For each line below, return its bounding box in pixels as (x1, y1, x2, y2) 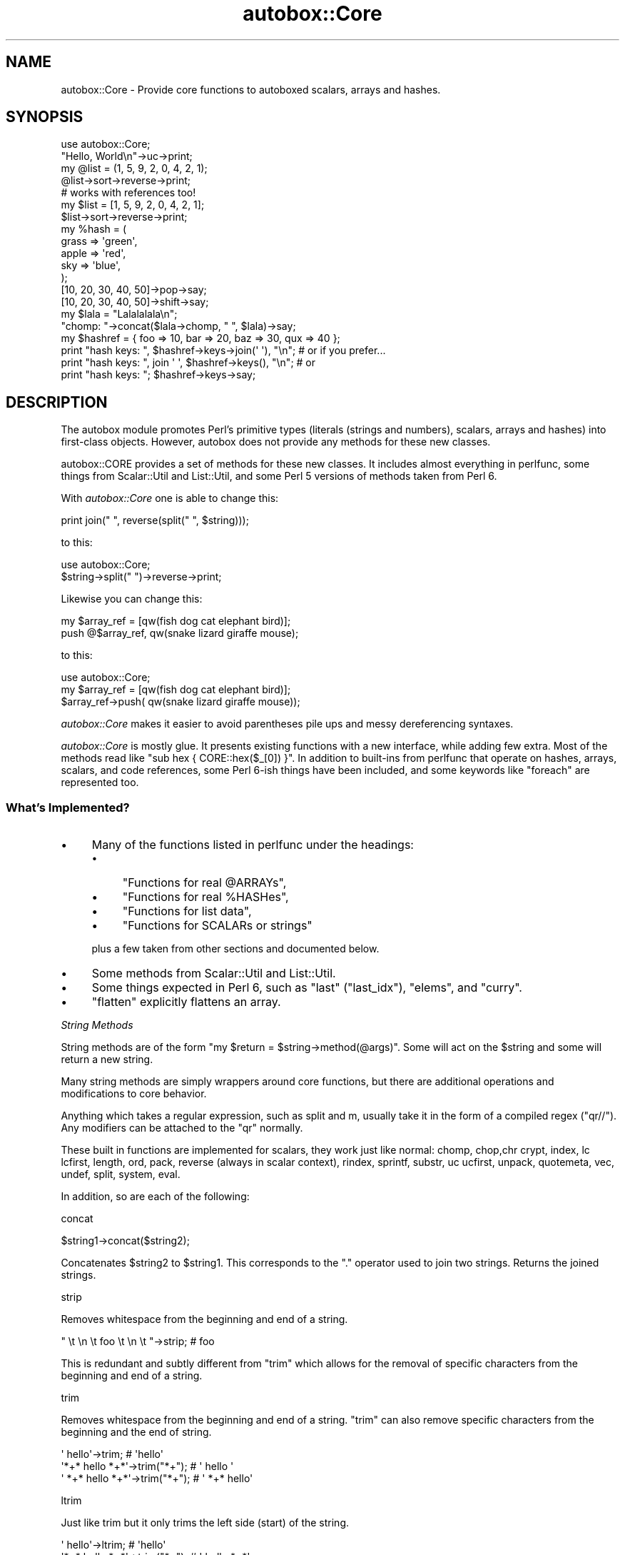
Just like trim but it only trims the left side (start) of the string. (61, 1516, 350, 1529)
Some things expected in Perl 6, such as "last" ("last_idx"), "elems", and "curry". (91, 980, 522, 995)
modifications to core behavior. (61, 1087, 207, 1100)
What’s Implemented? (6, 800, 130, 815)
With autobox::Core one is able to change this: (61, 492, 279, 505)
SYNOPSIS (6, 108, 83, 126)
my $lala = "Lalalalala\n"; (61, 308, 178, 321)
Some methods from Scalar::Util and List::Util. (91, 966, 336, 981)
